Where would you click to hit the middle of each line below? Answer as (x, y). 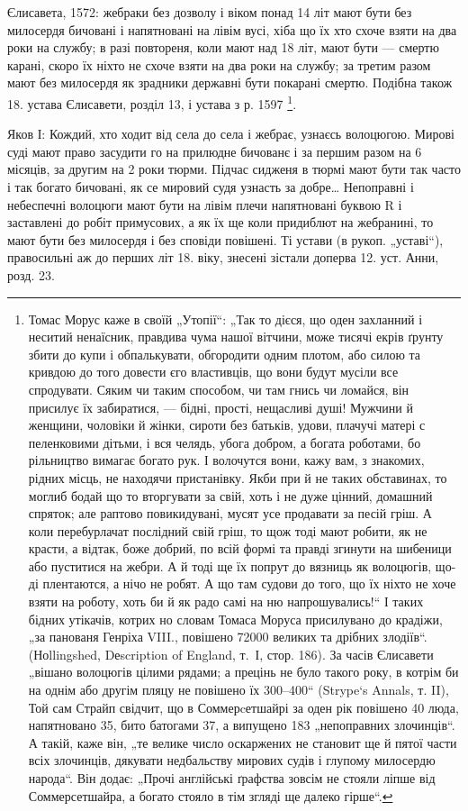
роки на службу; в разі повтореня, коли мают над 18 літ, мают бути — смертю (223, 47)
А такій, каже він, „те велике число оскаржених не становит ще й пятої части (243, 742)
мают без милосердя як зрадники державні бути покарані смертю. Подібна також (230, 82)
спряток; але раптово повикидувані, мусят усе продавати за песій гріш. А (230, 513)
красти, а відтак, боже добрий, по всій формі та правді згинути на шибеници (240, 548)
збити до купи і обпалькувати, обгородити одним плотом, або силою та (225, 354)
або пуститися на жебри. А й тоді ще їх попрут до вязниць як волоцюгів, (230, 565)
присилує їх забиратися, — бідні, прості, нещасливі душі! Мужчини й (220, 407)
